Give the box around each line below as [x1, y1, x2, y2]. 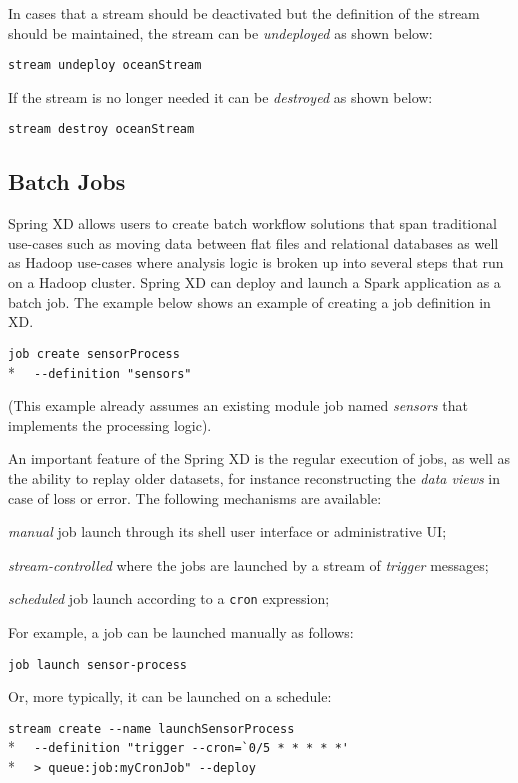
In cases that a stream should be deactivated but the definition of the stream [8, 3, 480, 23]
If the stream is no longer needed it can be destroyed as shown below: [8, 86, 433, 107]
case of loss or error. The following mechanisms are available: [8, 487, 382, 508]
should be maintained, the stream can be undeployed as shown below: [8, 22, 433, 43]
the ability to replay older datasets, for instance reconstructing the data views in [8, 467, 501, 488]
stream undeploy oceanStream [8, 58, 202, 73]
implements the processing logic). [8, 414, 212, 435]
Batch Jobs [8, 166, 126, 197]
